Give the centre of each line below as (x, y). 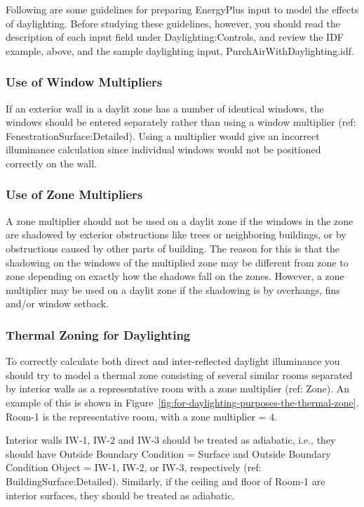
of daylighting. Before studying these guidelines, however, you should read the (173, 23)
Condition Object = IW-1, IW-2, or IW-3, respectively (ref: (134, 467)
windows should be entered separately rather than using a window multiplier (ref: (181, 122)
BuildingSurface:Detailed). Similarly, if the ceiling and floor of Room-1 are (166, 481)
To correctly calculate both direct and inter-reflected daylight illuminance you (173, 361)
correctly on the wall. (51, 163)
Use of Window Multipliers (84, 82)
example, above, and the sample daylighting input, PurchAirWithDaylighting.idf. (180, 50)
